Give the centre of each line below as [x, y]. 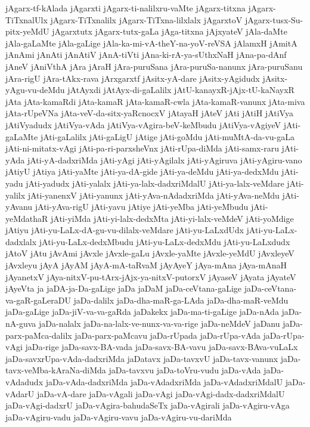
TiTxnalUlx [27, 19]
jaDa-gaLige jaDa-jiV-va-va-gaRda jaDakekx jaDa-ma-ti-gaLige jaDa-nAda [142, 312]
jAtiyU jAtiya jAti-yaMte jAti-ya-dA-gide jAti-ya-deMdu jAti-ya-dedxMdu [142, 171]
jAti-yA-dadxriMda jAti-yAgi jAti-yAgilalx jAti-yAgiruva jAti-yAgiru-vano [165, 160]
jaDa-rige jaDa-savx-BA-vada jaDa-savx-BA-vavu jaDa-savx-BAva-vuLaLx [162, 347]
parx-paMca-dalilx [39, 335]
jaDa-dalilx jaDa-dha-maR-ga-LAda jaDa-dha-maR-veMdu [181, 300]
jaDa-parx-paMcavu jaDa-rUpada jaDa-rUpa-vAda [168, 335]
